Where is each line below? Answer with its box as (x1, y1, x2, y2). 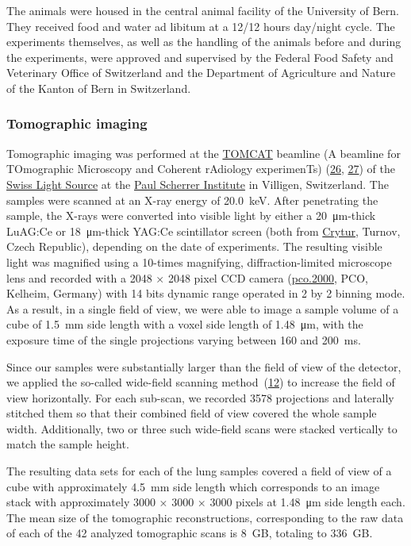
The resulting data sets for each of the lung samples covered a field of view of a (6, 463, 392, 479)
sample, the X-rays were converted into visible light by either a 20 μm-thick (6, 207, 376, 224)
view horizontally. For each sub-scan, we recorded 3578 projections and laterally (6, 389, 394, 406)
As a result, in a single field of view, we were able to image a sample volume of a (6, 300, 399, 317)
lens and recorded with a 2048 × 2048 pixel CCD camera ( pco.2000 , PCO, (6, 269, 368, 286)
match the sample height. (6, 436, 129, 452)
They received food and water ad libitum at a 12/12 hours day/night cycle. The (6, 17, 395, 34)
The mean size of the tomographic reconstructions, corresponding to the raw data (6, 509, 404, 525)
